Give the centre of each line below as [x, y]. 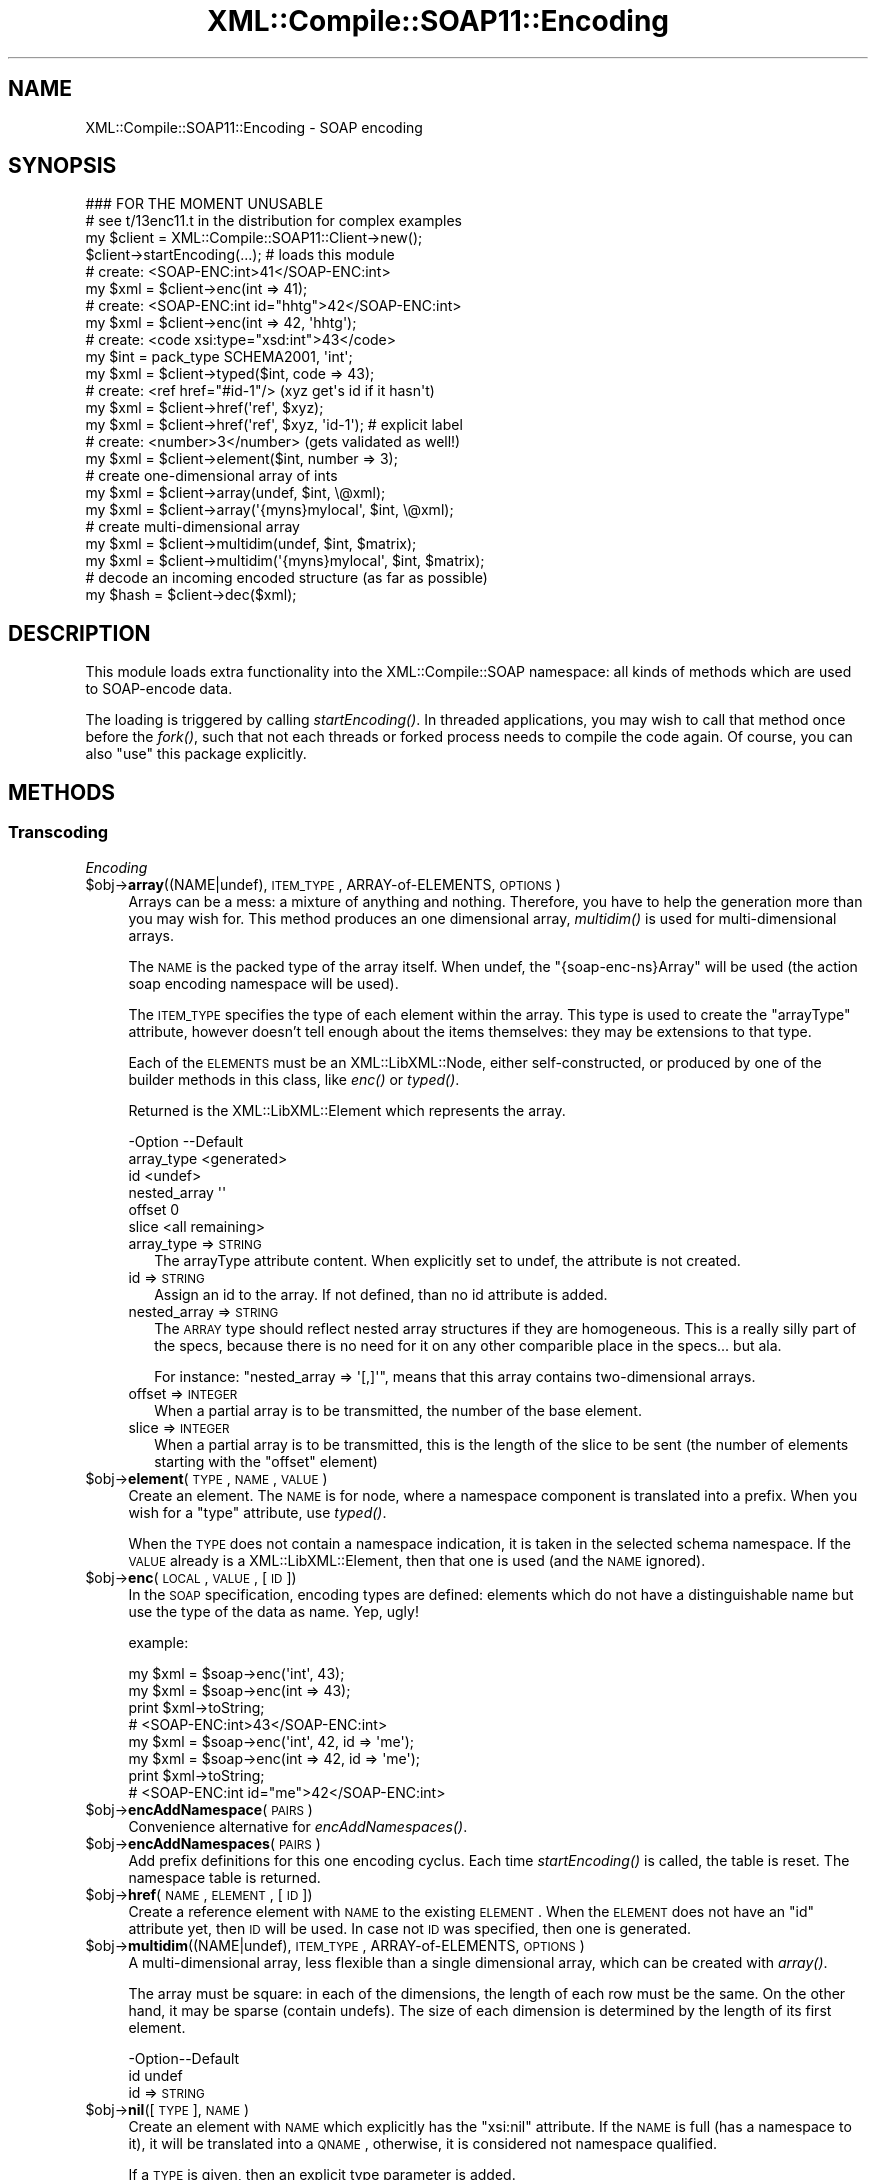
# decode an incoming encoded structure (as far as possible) [286, 578]
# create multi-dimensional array [192, 527]
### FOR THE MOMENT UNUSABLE [204, 204]
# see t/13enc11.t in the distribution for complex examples [273, 221]
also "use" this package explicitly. [196, 754]
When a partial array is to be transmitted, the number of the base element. [398, 1410]
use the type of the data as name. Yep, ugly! [273, 1611]
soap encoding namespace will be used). [263, 983]
